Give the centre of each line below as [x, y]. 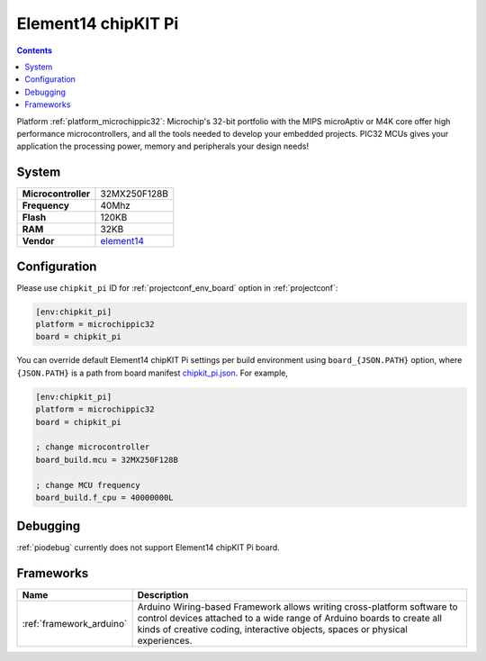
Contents [35, 50]
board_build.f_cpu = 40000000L [105, 497]
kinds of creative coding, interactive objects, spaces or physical [273, 629]
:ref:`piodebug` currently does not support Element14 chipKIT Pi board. [148, 548]
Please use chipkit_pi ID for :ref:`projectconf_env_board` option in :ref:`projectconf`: [177, 287]
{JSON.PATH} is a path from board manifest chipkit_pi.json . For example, [152, 373]
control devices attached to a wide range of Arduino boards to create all [290, 619]
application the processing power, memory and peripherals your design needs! [163, 146]
